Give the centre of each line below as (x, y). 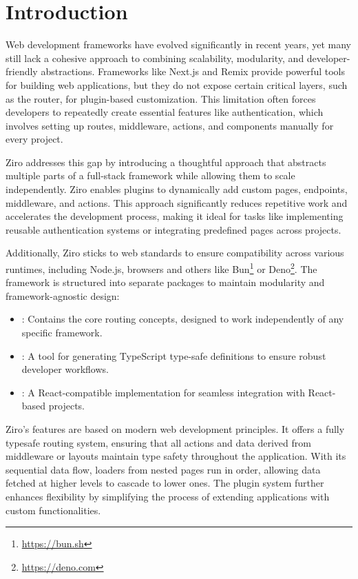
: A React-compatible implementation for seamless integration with (163, 392)
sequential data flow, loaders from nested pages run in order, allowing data (163, 469)
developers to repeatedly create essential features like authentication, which (165, 112)
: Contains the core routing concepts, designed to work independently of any (183, 319)
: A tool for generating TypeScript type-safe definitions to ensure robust (174, 355)
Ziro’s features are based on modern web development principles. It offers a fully (175, 429)
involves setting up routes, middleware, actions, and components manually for (170, 125)
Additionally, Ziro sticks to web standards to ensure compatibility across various (175, 253)
